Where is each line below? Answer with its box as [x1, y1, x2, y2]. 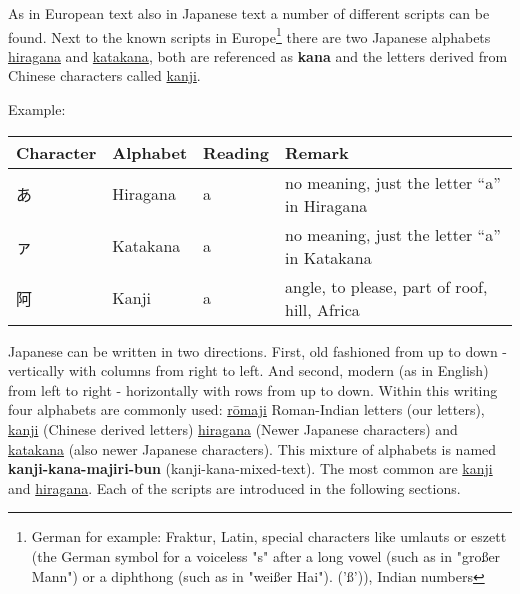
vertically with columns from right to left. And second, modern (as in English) [8, 360, 489, 381]
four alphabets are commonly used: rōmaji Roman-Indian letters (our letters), [8, 399, 485, 420]
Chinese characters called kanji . [8, 65, 201, 86]
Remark [285, 140, 349, 164]
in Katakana [285, 245, 372, 269]
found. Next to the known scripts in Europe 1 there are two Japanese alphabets [8, 23, 491, 47]
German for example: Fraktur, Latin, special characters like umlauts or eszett [31, 526, 507, 547]
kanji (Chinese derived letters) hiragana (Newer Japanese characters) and [8, 419, 458, 439]
